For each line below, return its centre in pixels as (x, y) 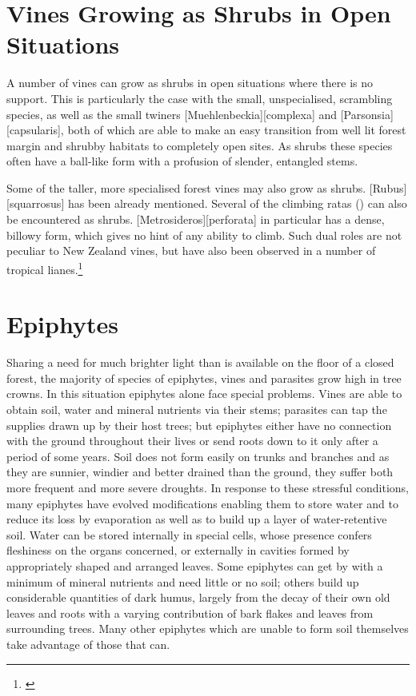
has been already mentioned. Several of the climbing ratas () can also (237, 203)
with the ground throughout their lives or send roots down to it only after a (192, 441)
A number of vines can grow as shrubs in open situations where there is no (190, 83)
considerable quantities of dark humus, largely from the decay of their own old (198, 597)
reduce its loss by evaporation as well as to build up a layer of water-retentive (197, 519)
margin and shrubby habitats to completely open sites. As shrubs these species (200, 145)
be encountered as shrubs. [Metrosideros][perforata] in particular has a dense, (196, 219)
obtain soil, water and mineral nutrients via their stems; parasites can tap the (197, 409)
